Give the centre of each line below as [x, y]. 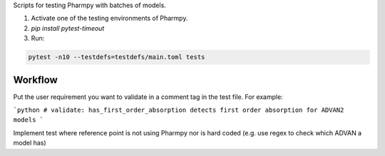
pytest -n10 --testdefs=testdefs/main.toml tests [117, 57]
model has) [30, 143]
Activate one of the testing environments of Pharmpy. [109, 19]
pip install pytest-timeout [68, 28]
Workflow [36, 79]
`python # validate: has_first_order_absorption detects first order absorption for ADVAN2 [179, 110]
